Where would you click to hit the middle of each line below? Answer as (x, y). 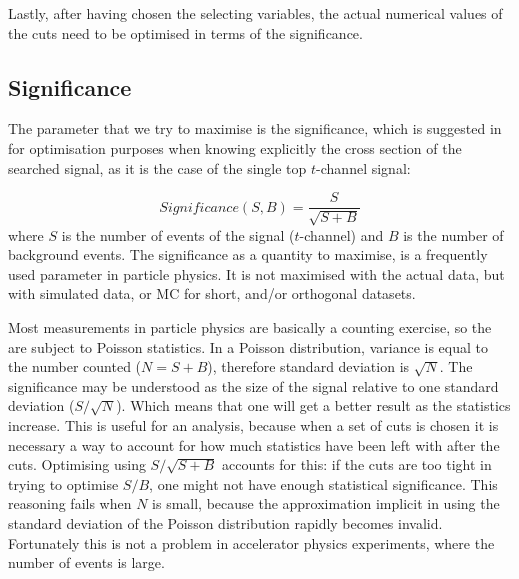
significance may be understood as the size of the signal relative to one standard (253, 385)
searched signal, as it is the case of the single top (157, 167)
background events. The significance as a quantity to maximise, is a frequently (248, 254)
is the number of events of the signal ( (178, 234)
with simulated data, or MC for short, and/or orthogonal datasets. (212, 293)
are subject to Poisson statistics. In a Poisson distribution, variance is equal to (248, 346)
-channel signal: (363, 167)
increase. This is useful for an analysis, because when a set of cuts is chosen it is (253, 424)
